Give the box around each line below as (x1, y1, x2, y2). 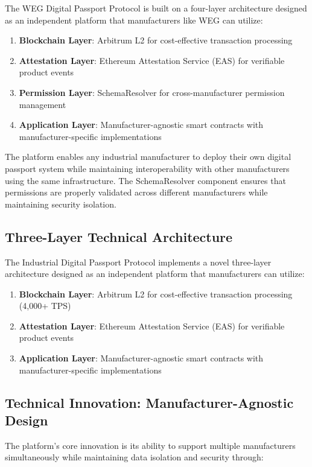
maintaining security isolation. (5, 197, 116, 210)
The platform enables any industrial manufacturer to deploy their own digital (5, 150, 291, 163)
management (19, 98, 66, 110)
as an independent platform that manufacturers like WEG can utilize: (5, 13, 263, 26)
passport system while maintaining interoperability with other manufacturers (5, 162, 290, 174)
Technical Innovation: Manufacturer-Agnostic (5, 393, 294, 411)
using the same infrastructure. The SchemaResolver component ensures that (5, 174, 286, 186)
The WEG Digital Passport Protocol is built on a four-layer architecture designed (5, 2, 307, 14)
